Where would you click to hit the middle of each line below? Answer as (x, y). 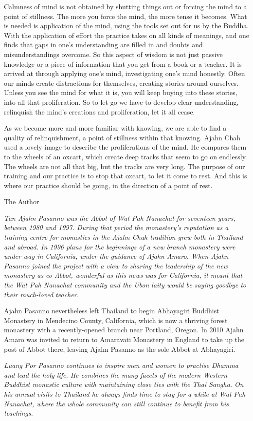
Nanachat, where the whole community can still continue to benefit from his (116, 403)
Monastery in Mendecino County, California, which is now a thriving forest (116, 320)
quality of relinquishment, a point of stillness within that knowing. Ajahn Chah (122, 137)
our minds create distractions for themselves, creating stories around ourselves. (121, 83)
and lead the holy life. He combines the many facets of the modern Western (116, 374)
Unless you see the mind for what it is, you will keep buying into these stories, (121, 92)
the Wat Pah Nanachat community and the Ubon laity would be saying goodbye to (125, 285)
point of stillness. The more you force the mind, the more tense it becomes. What (126, 16)
